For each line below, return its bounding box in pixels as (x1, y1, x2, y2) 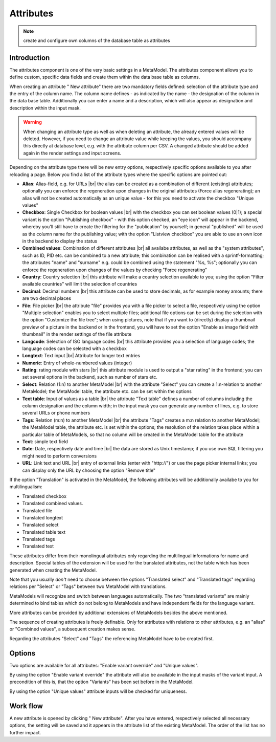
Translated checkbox (22, 493, 66, 499)
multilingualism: (9, 484, 43, 490)
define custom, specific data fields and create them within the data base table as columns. (9, 74, 200, 80)
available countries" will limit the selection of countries (22, 281, 137, 287)
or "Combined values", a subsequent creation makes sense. (9, 626, 135, 632)
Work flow (9, 702, 43, 710)
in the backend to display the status (22, 238, 98, 244)
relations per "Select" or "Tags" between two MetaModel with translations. (9, 583, 167, 590)
